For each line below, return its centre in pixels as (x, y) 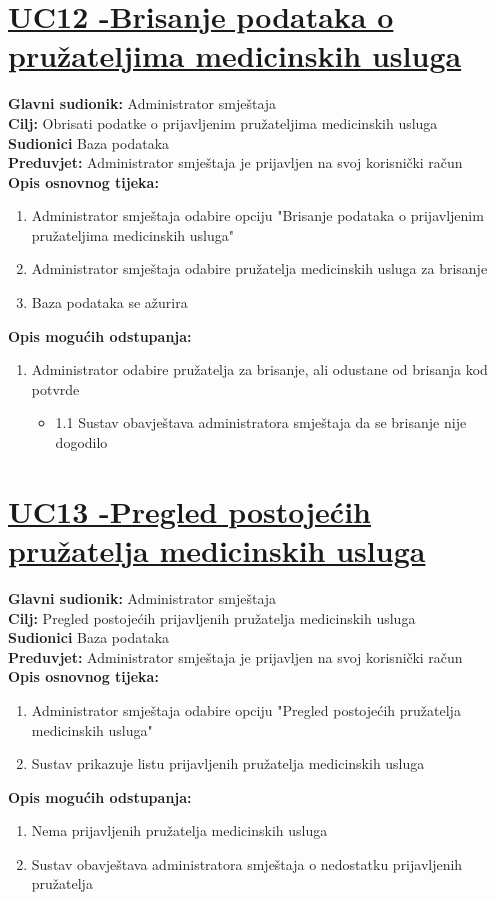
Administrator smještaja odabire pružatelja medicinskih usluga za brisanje (259, 268)
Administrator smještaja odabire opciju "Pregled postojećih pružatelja (246, 709)
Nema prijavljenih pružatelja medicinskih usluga (179, 830)
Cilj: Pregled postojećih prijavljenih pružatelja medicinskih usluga (212, 617)
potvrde (55, 388)
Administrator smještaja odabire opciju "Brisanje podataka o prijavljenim (257, 215)
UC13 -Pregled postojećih (189, 510)
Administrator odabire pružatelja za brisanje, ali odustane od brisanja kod (259, 369)
